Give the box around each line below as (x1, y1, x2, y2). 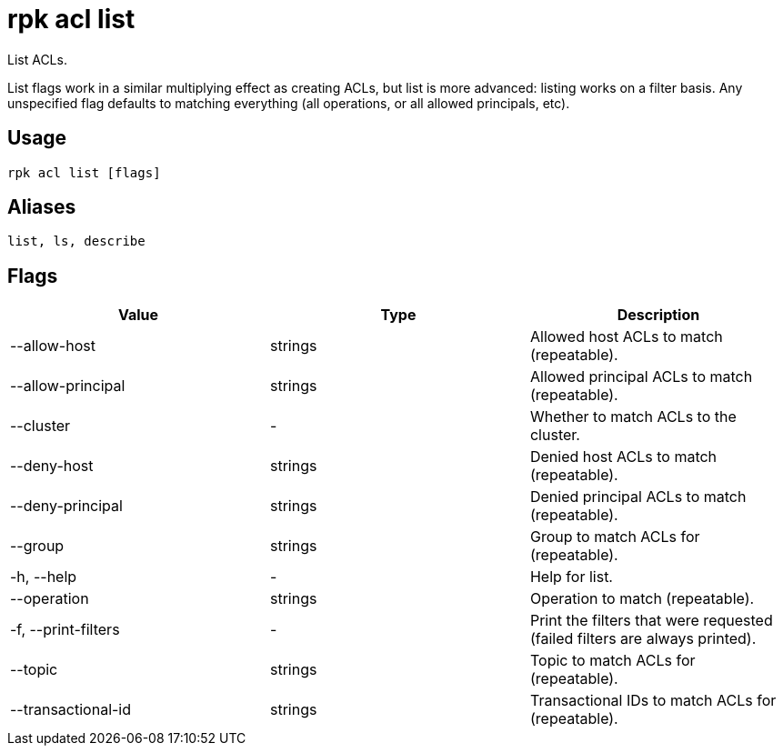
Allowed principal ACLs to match (529, 367, 753, 387)
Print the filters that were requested (529, 611, 773, 630)
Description (617, 306, 700, 325)
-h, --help (10, 567, 77, 587)
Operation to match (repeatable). (529, 589, 755, 608)
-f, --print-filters (10, 620, 120, 639)
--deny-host (10, 457, 94, 476)
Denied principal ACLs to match (529, 487, 747, 507)
